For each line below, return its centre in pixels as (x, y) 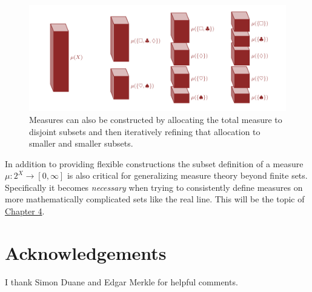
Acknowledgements (86, 252)
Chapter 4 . (25, 211)
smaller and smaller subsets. (81, 143)
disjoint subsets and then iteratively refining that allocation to (145, 131)
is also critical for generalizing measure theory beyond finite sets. (187, 175)
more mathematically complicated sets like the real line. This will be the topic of (155, 199)
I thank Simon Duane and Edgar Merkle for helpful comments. (121, 281)
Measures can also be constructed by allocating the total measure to (156, 119)
